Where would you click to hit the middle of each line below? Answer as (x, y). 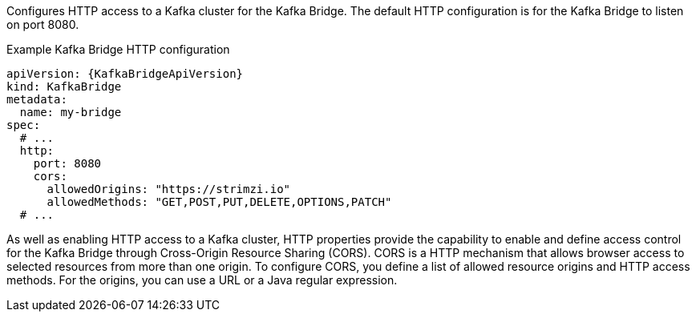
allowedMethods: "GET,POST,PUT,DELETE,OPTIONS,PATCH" (219, 202)
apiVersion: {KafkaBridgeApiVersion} (125, 74)
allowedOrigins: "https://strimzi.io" (169, 189)
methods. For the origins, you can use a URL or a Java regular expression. (202, 280)
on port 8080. (43, 24)
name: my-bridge (71, 112)
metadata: (37, 99)
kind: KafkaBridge (64, 87)
